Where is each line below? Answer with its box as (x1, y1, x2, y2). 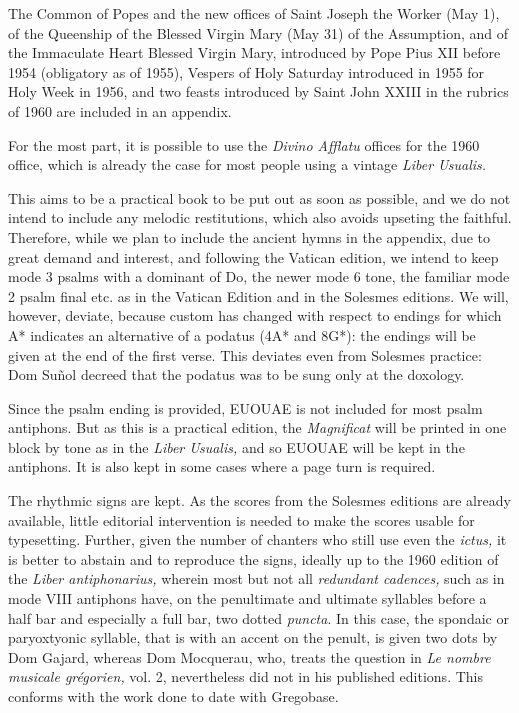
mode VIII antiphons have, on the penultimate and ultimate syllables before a (8, 588, 487, 609)
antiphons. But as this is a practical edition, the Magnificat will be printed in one (8, 417, 507, 438)
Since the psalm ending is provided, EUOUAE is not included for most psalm (8, 397, 483, 418)
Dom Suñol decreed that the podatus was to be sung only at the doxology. (8, 364, 465, 385)
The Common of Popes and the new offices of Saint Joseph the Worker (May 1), (8, 3, 500, 23)
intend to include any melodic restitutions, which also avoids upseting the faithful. (8, 207, 512, 228)
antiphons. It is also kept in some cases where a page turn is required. (8, 456, 436, 477)
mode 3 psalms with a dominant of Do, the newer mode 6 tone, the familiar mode (8, 266, 510, 287)
